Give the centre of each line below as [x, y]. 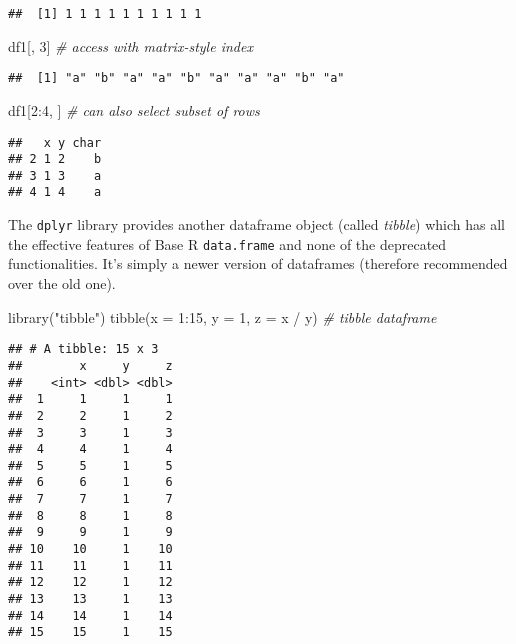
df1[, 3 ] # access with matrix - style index [130, 45]
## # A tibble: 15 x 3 [83, 349]
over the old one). [62, 283]
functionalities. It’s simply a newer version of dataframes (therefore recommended [258, 263]
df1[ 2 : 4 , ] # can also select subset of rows [134, 109]
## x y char [55, 142]
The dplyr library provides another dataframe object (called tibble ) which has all [256, 224]
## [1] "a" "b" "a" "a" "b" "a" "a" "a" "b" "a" [176, 78]
